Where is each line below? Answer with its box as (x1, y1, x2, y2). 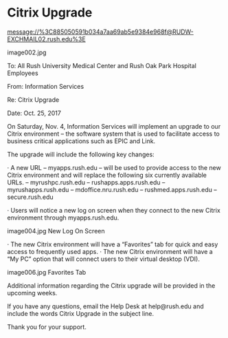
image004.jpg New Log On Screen (7, 226, 105, 235)
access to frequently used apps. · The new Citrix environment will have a (7, 247, 213, 255)
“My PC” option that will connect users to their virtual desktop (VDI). (7, 255, 201, 263)
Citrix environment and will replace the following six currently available (7, 171, 207, 179)
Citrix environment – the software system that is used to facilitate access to (7, 129, 220, 138)
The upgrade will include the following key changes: (7, 150, 155, 158)
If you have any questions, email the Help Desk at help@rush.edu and (7, 302, 204, 310)
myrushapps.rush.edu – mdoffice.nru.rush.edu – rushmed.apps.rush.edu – (7, 185, 218, 193)
